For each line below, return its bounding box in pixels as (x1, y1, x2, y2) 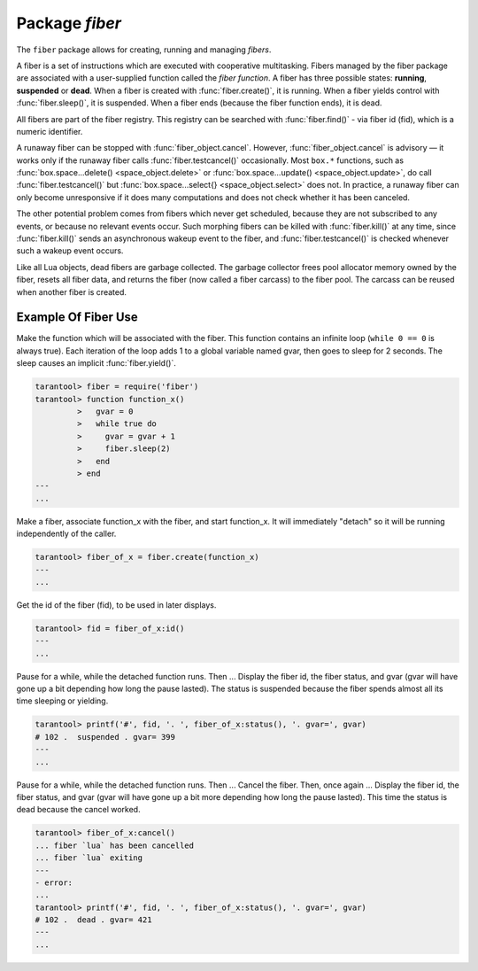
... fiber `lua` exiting (35, 853, 143, 863)
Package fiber (16, 13, 121, 33)
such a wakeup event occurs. (16, 245, 124, 256)
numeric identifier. (16, 126, 83, 136)
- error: (35, 877, 73, 888)
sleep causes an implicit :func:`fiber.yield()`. (16, 358, 176, 369)
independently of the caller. (16, 528, 117, 540)
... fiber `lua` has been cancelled (35, 840, 195, 851)
